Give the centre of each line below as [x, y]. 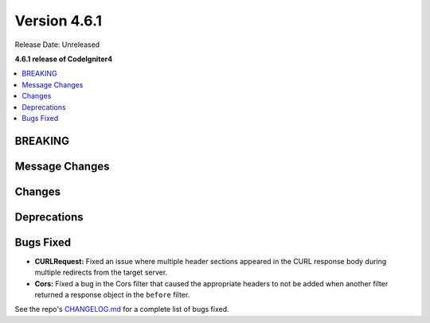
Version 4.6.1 [59, 21]
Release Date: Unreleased [57, 45]
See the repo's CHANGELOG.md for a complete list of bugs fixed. [122, 309]
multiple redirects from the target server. [101, 272]
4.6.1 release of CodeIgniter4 [64, 59]
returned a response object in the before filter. [112, 295]
